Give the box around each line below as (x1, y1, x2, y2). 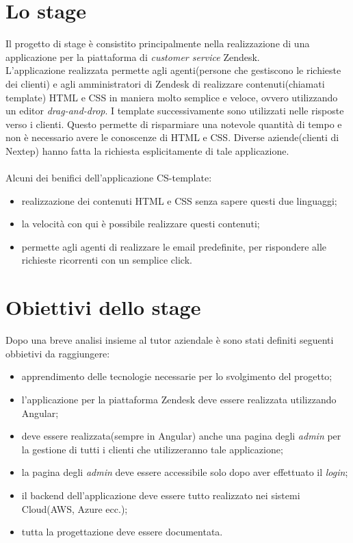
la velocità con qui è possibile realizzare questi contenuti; (21, 216, 260, 231)
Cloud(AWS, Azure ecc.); (21, 501, 128, 516)
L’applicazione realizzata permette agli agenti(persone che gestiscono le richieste (5, 63, 341, 77)
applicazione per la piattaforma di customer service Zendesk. (5, 49, 260, 64)
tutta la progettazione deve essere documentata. (21, 525, 223, 539)
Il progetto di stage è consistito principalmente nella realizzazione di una (5, 36, 310, 51)
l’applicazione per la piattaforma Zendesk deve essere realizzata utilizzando (21, 392, 337, 406)
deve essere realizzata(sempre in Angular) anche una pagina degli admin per (21, 429, 341, 443)
